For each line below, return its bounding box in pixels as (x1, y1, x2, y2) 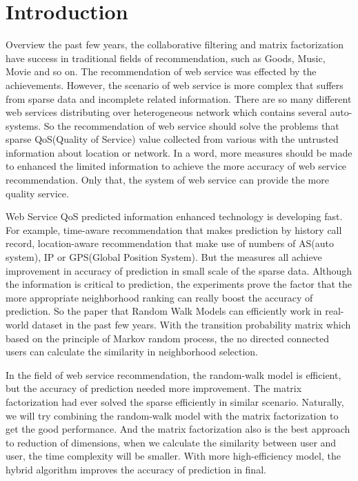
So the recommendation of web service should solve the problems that (43, 118, 339, 132)
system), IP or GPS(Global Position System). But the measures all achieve (6, 250, 322, 264)
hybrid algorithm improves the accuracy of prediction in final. (6, 462, 266, 476)
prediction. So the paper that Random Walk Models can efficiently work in (6, 304, 322, 318)
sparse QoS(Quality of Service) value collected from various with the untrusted (6, 132, 339, 146)
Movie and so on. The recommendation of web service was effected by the (6, 64, 317, 79)
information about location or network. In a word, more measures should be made (6, 145, 352, 159)
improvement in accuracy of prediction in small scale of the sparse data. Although (6, 263, 352, 277)
